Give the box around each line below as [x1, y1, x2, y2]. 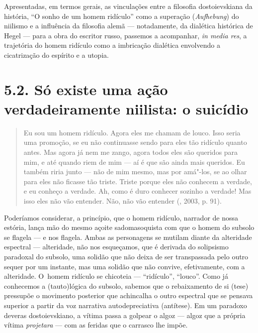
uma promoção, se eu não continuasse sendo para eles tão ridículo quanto [23, 137, 247, 147]
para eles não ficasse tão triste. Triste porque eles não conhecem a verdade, [23, 176, 252, 186]
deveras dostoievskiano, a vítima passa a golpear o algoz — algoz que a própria [4, 310, 246, 320]
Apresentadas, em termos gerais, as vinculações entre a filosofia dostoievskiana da [4, 1, 253, 11]
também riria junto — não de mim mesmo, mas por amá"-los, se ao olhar [23, 166, 247, 177]
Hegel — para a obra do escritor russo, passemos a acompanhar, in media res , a [4, 30, 247, 40]
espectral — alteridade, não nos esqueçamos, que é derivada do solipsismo [4, 241, 229, 252]
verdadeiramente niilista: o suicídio [4, 98, 249, 118]
